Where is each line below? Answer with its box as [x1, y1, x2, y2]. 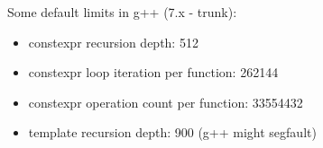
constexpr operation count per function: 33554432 [28, 92, 303, 111]
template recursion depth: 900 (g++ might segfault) [28, 123, 317, 142]
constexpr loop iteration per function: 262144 [28, 63, 279, 82]
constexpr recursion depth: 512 [28, 32, 198, 51]
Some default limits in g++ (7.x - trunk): [7, 3, 237, 21]
